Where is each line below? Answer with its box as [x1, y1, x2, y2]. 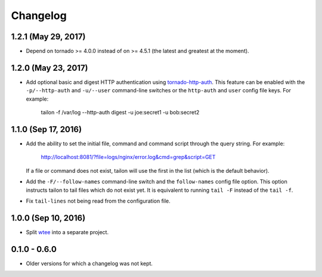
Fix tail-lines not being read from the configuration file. [26, 197, 171, 204]
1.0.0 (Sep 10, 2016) [11, 213, 86, 223]
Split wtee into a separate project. [26, 228, 109, 235]
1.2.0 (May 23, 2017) [11, 63, 89, 73]
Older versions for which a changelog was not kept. [26, 260, 153, 267]
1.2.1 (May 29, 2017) [11, 32, 86, 42]
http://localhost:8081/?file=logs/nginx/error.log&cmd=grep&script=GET [41, 154, 216, 161]
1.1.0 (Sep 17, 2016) [11, 124, 82, 134]
